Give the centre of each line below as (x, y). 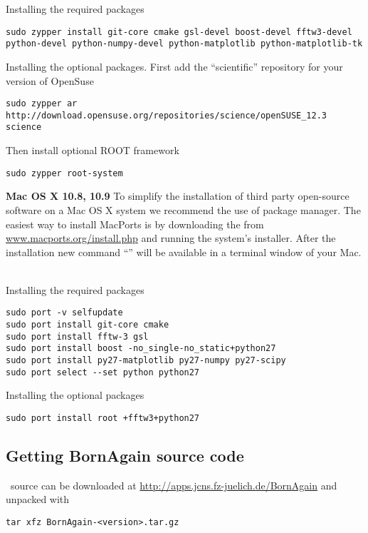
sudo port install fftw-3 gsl (77, 336)
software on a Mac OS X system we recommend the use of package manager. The (183, 209)
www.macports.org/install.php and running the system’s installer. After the (171, 238)
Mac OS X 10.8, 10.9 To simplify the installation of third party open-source (178, 196)
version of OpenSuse (50, 80)
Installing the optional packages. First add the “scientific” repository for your (174, 66)
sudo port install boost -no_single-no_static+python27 (141, 349)
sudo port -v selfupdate (64, 313)
